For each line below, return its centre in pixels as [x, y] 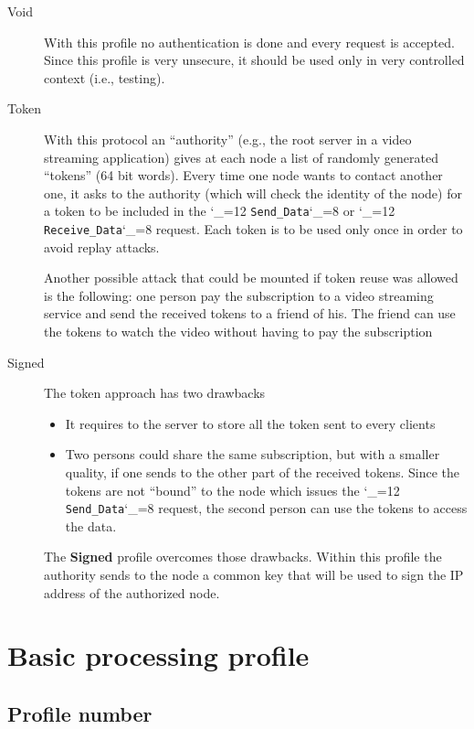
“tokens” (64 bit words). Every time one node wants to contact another [243, 175]
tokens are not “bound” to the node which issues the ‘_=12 [232, 490]
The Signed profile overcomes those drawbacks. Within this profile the [243, 557]
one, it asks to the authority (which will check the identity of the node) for [253, 193]
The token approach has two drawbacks [155, 393]
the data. [91, 525]
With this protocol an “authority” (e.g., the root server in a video [228, 139]
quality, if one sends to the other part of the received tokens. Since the [263, 472]
